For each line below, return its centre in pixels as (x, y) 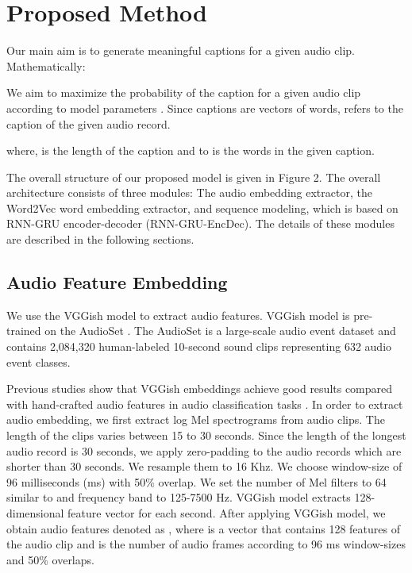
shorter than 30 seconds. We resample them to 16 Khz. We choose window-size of (204, 466)
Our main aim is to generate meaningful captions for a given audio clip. (181, 50)
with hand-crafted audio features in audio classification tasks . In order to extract (205, 404)
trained (24, 331)
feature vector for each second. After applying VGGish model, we (227, 512)
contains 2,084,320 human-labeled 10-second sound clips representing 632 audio (199, 346)
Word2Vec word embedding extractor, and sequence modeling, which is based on (202, 208)
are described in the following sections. (100, 239)
